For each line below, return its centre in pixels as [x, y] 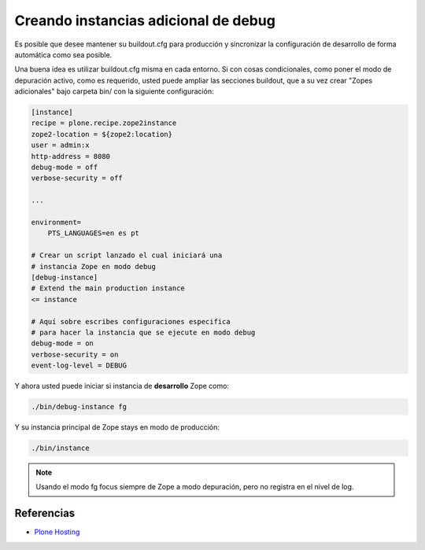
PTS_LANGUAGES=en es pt [93, 233]
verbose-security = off [77, 178]
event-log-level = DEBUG [79, 365]
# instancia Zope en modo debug [94, 266]
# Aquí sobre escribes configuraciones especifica [131, 321]
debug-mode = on [63, 343]
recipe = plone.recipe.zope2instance [104, 123]
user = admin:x [60, 145]
